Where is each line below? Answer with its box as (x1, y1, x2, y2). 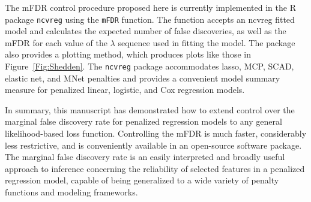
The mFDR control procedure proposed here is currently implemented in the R (5, 1, 296, 13)
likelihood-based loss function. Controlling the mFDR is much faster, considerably (5, 127, 307, 140)
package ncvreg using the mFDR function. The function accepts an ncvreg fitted (5, 13, 295, 25)
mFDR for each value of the (5, 36, 107, 49)
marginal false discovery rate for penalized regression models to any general (5, 115, 282, 128)
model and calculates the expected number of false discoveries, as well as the (5, 25, 286, 37)
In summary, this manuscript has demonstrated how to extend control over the (5, 103, 295, 116)
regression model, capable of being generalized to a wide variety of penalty (5, 174, 279, 186)
